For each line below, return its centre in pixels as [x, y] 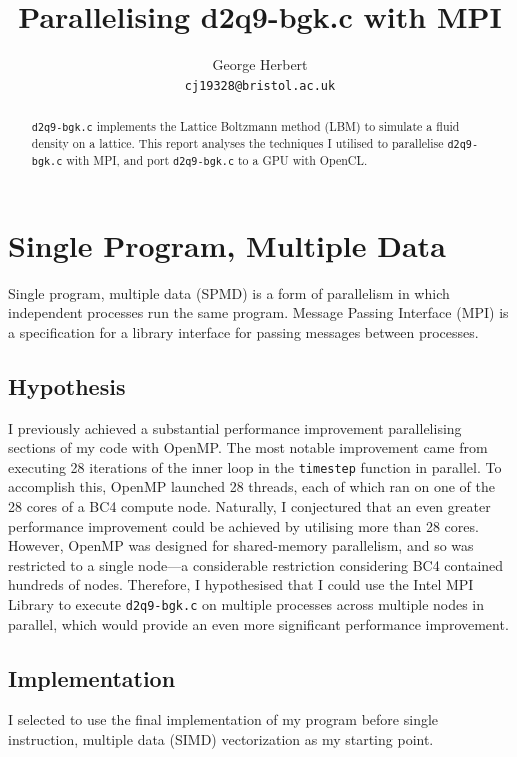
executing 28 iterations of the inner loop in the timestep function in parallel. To [255, 466]
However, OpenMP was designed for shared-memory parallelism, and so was [241, 545]
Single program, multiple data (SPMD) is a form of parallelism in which [229, 292]
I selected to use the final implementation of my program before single [223, 719]
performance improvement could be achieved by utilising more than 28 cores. [243, 525]
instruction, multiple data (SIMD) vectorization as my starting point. [221, 738]
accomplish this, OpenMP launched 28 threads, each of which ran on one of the [252, 486]
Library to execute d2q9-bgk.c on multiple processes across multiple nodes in [246, 603]
